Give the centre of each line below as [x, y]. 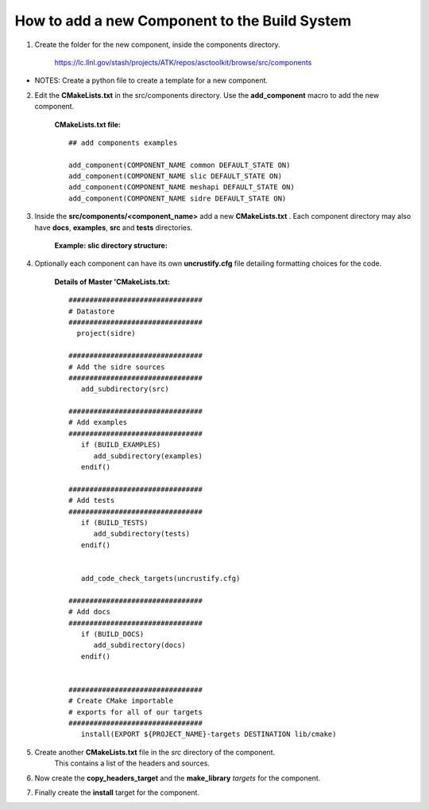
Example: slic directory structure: [111, 246]
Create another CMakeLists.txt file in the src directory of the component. [155, 752]
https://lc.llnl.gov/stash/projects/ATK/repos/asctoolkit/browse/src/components [183, 62]
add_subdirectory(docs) [140, 645]
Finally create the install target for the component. [117, 792]
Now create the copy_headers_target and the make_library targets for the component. [178, 778]
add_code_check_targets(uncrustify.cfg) [160, 578]
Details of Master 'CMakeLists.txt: [112, 282]
